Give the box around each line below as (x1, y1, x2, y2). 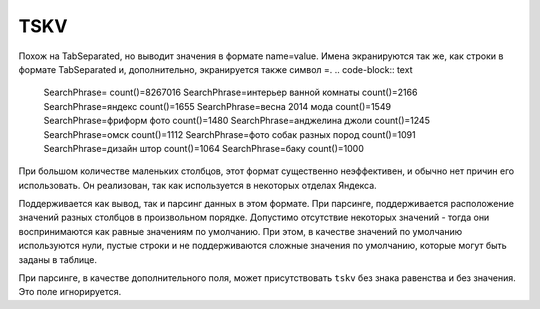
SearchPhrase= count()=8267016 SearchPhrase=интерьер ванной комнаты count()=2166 (43, 86, 418, 99)
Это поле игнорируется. (18, 286, 122, 298)
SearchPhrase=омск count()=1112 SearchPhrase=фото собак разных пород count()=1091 (43, 128, 416, 140)
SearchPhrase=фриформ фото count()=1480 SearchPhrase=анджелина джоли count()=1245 (43, 115, 430, 127)
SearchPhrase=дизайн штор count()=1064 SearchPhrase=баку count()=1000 (43, 142, 364, 154)
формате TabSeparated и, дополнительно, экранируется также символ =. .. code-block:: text (18, 63, 413, 75)
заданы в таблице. (18, 253, 97, 265)
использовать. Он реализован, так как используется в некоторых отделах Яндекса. (18, 179, 377, 191)
